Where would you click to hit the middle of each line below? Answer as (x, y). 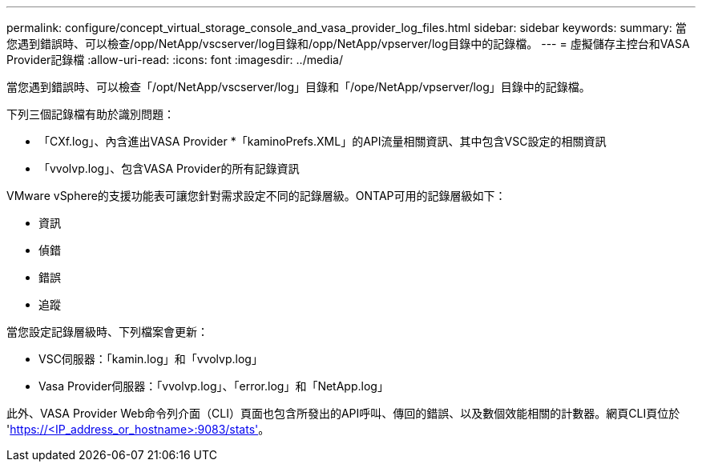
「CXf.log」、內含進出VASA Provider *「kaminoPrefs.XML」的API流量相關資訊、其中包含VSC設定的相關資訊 (323, 141)
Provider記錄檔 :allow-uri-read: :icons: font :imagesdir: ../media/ (175, 60)
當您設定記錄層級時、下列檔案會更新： (107, 332)
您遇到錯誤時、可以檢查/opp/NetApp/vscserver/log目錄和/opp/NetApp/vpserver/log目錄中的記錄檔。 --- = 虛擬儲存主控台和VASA (348, 44)
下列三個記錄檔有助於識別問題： (91, 114)
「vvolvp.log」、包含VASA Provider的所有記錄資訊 (169, 168)
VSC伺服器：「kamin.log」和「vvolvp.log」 (151, 359)
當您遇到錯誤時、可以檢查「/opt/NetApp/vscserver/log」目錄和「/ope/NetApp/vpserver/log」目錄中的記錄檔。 (299, 87)
